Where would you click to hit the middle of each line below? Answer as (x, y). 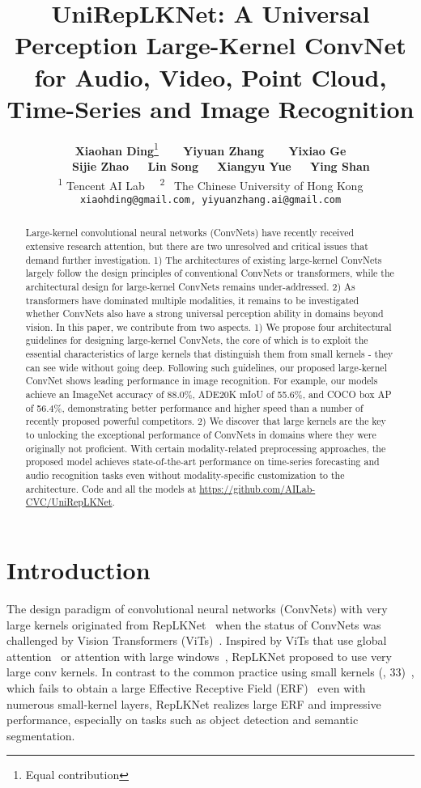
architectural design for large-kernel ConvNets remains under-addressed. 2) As (190, 286)
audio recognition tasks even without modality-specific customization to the (185, 475)
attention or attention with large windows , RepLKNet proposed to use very (200, 656)
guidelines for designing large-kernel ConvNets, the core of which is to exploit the (197, 340)
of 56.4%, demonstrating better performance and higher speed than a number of (194, 407)
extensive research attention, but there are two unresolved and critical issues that (197, 246)
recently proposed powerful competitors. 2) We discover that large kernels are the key (206, 421)
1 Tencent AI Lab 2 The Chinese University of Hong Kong (210, 184)
